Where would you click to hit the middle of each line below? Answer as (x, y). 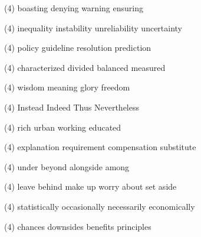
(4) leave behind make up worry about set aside (90, 186)
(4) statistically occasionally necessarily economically (100, 206)
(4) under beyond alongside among (67, 166)
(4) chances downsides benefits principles (78, 226)
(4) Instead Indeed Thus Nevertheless (72, 107)
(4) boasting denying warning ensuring (74, 8)
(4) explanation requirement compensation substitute (100, 147)
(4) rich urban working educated (63, 127)
